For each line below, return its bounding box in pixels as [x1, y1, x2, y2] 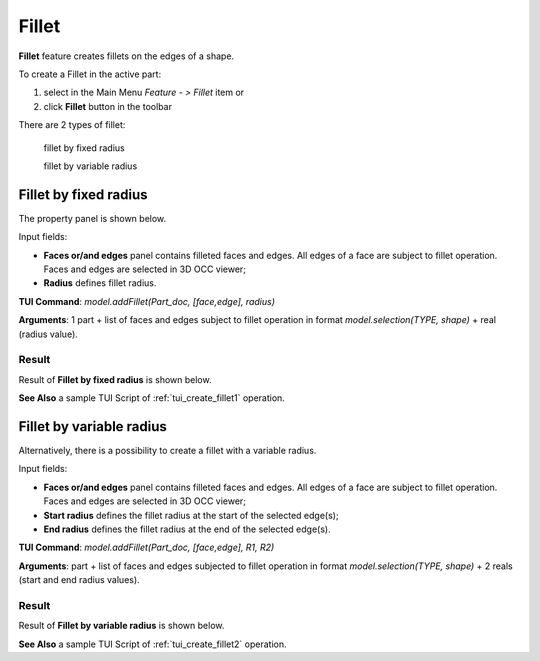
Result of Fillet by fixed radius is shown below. [18, 373, 212, 385]
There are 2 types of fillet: [18, 119, 126, 131]
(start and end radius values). [18, 574, 140, 586]
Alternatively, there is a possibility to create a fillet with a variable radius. [18, 444, 317, 456]
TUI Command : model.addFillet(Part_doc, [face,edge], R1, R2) [18, 541, 275, 554]
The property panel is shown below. [18, 212, 167, 224]
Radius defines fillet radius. [43, 277, 157, 289]
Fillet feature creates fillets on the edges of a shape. [18, 50, 235, 62]
